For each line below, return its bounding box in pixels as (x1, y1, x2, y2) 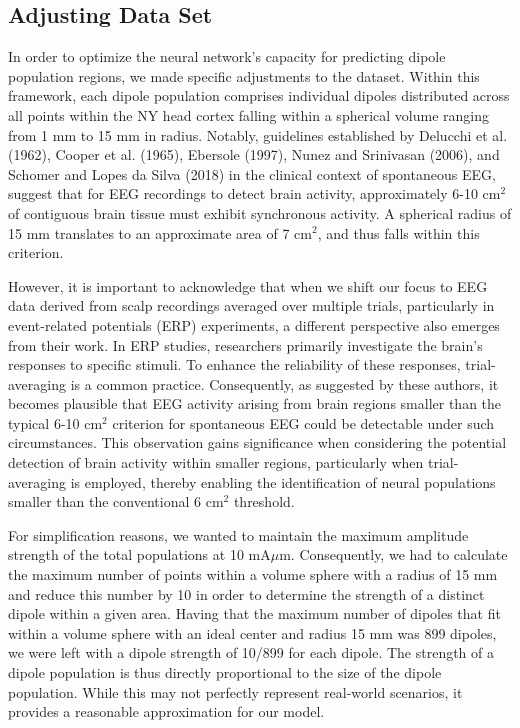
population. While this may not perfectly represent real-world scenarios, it (8, 681, 463, 702)
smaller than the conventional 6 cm (8, 491, 224, 512)
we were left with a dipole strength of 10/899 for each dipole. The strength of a (8, 642, 495, 663)
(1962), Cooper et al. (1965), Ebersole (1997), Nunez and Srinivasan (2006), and (8, 144, 500, 165)
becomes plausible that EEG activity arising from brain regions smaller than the (8, 393, 502, 414)
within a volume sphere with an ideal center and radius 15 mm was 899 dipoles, (8, 622, 497, 643)
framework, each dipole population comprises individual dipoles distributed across (8, 85, 510, 106)
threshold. (233, 491, 295, 512)
